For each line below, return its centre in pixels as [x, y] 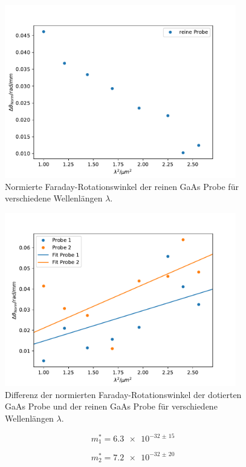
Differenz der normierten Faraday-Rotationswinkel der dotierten [123, 394]
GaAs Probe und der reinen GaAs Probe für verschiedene [111, 406]
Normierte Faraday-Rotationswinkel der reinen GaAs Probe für [122, 186]
